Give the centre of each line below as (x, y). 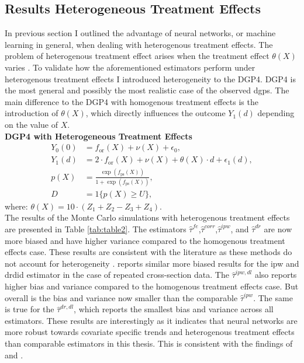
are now (278, 229)
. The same (273, 297)
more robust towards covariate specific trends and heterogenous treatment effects (150, 332)
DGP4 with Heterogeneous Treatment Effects (99, 136)
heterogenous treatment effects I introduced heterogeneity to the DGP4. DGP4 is (150, 78)
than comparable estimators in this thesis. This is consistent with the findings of (149, 343)
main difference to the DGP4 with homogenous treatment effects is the (132, 101)
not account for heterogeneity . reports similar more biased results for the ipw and (152, 263)
